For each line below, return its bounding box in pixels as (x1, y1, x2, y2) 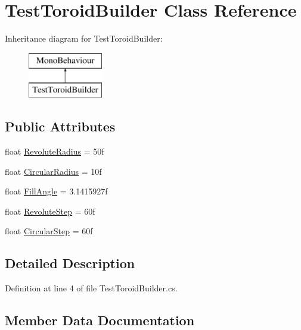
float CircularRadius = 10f (5, 165, 102, 177)
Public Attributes (5, 117, 116, 136)
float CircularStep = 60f (5, 225, 93, 237)
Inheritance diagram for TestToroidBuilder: (5, 32, 163, 45)
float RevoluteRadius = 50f (5, 145, 104, 158)
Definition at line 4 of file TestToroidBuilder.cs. (5, 282, 178, 294)
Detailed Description (5, 254, 135, 272)
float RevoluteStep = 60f (5, 205, 95, 217)
